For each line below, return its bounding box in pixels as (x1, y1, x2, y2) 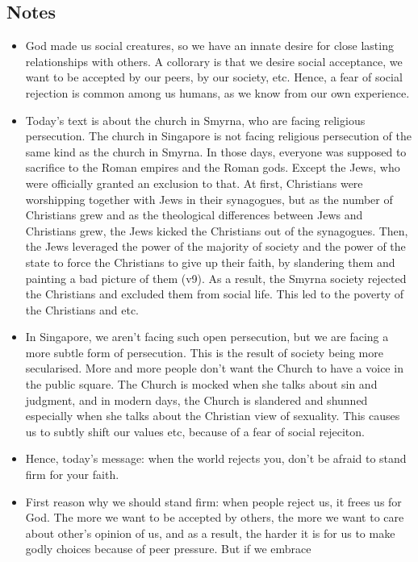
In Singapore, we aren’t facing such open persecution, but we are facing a (25, 328, 389, 345)
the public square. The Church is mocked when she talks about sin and (25, 376, 378, 393)
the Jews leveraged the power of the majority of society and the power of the (25, 238, 406, 255)
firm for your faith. (25, 466, 119, 483)
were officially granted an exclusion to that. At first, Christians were (25, 174, 363, 191)
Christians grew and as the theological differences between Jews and (25, 206, 363, 223)
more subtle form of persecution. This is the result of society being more (25, 343, 383, 360)
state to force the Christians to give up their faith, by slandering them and (25, 253, 395, 270)
